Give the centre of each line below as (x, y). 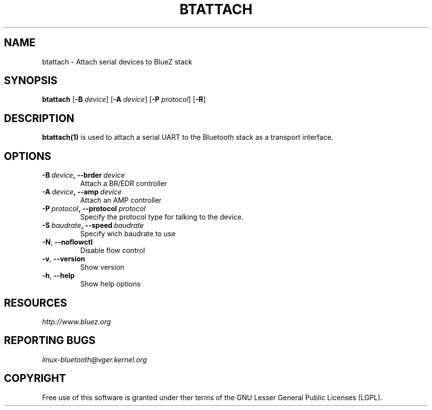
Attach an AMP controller (121, 200)
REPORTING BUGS (50, 341)
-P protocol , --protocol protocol (94, 209)
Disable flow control (112, 251)
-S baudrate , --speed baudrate (93, 225)
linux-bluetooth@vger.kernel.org (94, 359)
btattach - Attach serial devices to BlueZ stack (117, 62)
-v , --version (64, 259)
